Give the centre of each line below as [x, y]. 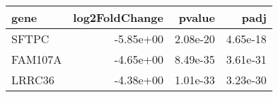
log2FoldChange [118, 17]
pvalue [197, 17]
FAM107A [37, 59]
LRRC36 [33, 80]
